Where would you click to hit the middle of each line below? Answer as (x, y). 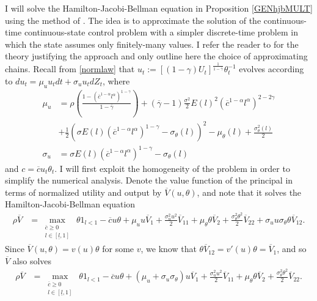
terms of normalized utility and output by (83, 192)
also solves (32, 260)
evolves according (271, 69)
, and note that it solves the (249, 192)
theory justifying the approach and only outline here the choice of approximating (156, 56)
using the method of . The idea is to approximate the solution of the (133, 20)
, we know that (169, 249)
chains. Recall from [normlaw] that (70, 69)
